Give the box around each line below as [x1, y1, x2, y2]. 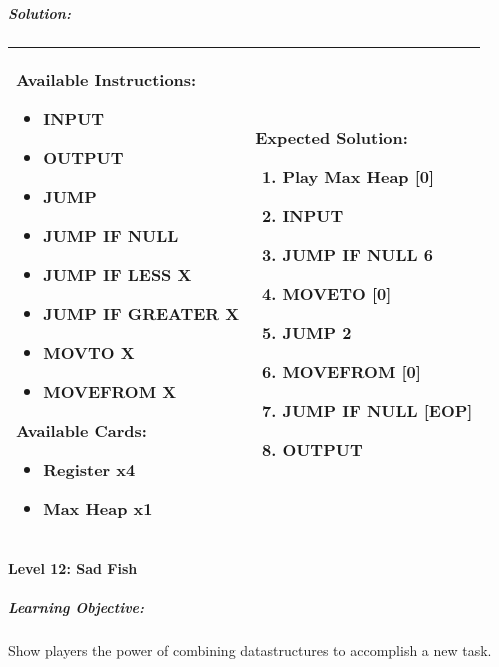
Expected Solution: [255, 126, 408, 150]
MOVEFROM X [43, 379, 177, 403]
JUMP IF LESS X [43, 262, 192, 286]
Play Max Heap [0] [282, 165, 435, 189]
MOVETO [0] [282, 282, 392, 306]
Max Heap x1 [43, 496, 153, 520]
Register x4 [43, 457, 136, 481]
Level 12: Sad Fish [8, 558, 138, 579]
